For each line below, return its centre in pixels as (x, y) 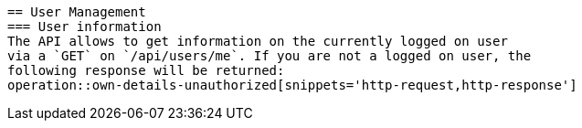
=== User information (85, 27)
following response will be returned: (146, 70)
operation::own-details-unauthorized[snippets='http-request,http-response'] (292, 85)
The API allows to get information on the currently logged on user (258, 41)
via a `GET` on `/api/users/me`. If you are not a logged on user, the (270, 56)
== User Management (77, 12)
